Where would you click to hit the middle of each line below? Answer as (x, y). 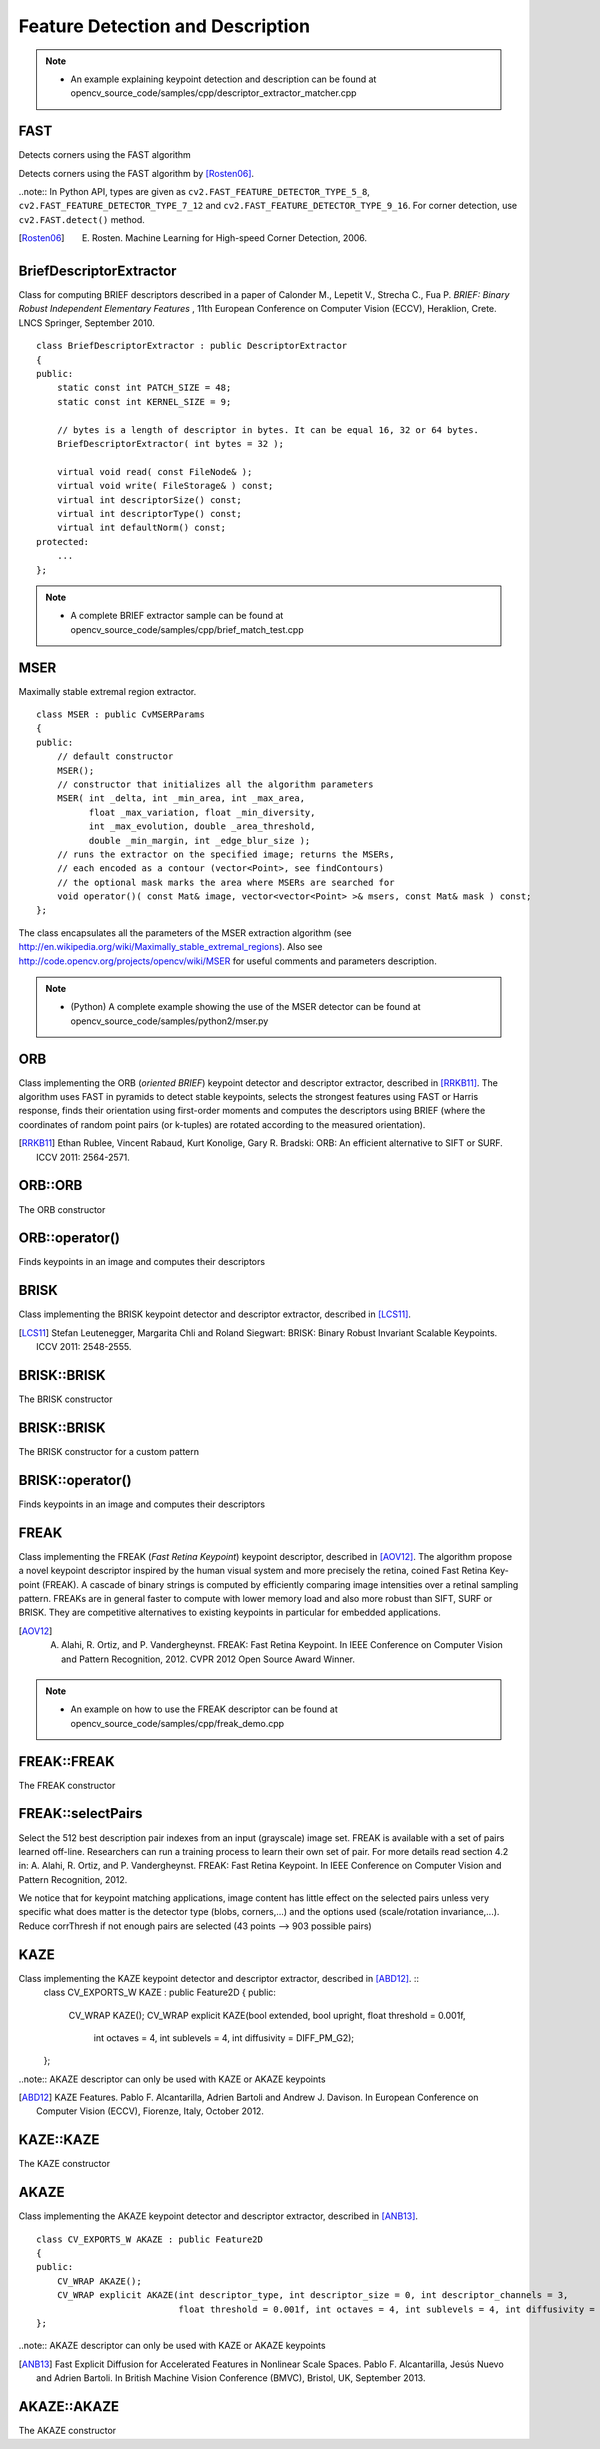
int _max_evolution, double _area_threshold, (202, 826)
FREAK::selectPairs (80, 1813)
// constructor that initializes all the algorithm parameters (215, 784)
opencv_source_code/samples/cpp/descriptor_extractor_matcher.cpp (213, 93)
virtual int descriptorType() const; (149, 513)
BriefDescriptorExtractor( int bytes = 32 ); (170, 443)
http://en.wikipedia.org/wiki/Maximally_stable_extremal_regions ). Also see (170, 947)
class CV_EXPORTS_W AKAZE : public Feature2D (150, 2239)
